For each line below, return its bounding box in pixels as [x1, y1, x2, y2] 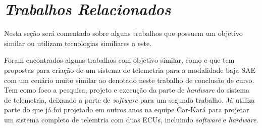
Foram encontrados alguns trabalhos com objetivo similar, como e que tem [4, 55, 235, 65]
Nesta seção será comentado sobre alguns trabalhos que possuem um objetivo [4, 28, 243, 38]
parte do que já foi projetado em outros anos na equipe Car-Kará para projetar [4, 104, 249, 115]
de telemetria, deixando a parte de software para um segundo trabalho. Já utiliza [4, 94, 255, 105]
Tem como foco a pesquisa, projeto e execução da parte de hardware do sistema [4, 84, 249, 95]
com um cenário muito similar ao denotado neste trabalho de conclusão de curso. [4, 74, 254, 85]
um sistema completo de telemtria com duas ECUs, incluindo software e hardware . [4, 114, 258, 124]
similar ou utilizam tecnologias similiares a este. [4, 37, 152, 48]
